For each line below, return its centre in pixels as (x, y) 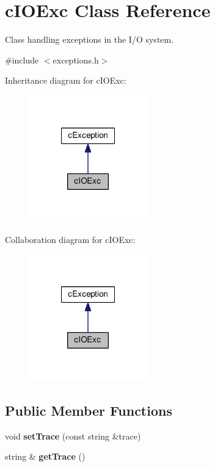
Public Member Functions (89, 411)
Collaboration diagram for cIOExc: (70, 239)
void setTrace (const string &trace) (73, 436)
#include (22, 60)
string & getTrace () (45, 456)
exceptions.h (76, 60)
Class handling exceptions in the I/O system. (89, 39)
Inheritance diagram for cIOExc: (66, 80)
